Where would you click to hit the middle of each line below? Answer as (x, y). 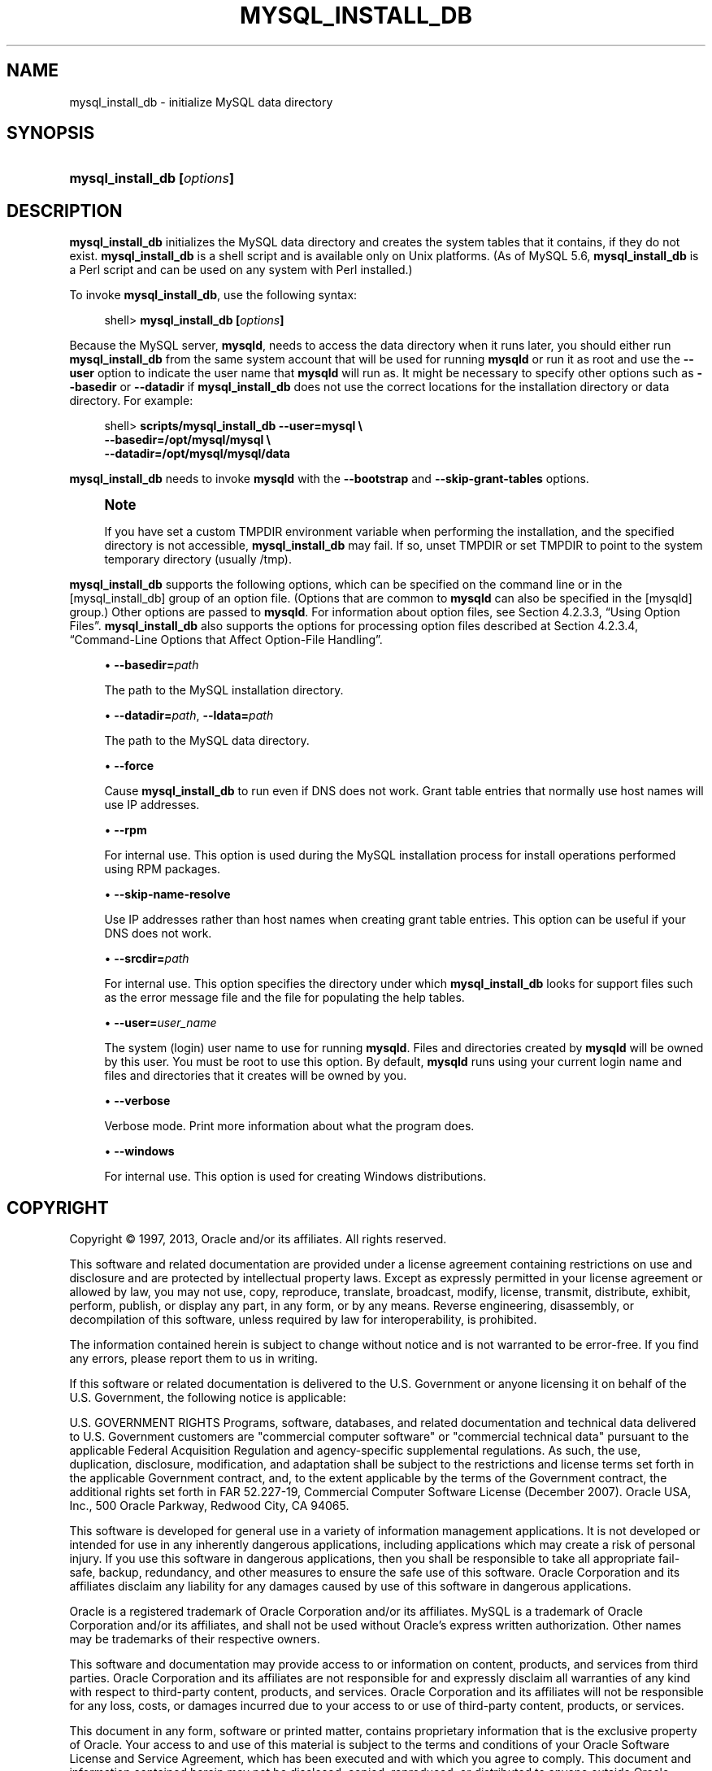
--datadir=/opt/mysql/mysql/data (197, 454)
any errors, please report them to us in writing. (193, 1359)
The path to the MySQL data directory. (207, 741)
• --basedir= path (152, 665)
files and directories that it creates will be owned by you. (256, 1076)
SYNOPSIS (51, 133)
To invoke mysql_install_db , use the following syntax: (213, 295)
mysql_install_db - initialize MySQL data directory (201, 102)
